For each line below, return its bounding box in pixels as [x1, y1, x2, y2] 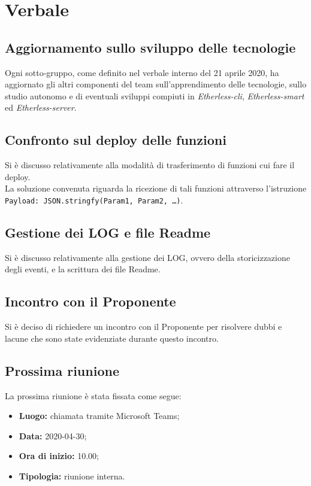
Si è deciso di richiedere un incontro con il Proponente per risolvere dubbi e [5, 320, 282, 333]
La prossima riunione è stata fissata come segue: [5, 389, 182, 402]
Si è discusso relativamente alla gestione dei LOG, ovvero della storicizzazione [5, 251, 290, 263]
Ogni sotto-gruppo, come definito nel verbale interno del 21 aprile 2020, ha [5, 66, 279, 78]
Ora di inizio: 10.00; [19, 449, 99, 462]
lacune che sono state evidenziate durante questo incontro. [5, 332, 219, 344]
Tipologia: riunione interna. [19, 469, 125, 482]
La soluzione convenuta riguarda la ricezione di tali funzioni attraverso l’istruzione [5, 182, 307, 195]
